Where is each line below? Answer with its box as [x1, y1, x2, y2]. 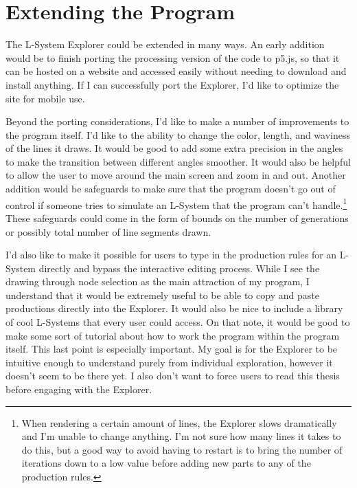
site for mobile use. [5, 91, 85, 105]
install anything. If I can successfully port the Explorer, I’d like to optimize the [5, 77, 339, 91]
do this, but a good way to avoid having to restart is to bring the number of [21, 442, 343, 456]
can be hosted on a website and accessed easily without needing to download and [5, 64, 347, 78]
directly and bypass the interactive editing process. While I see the [38, 260, 320, 275]
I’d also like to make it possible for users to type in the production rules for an [5, 247, 337, 262]
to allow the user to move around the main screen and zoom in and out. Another [5, 168, 346, 182]
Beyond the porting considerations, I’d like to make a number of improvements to [5, 114, 349, 129]
